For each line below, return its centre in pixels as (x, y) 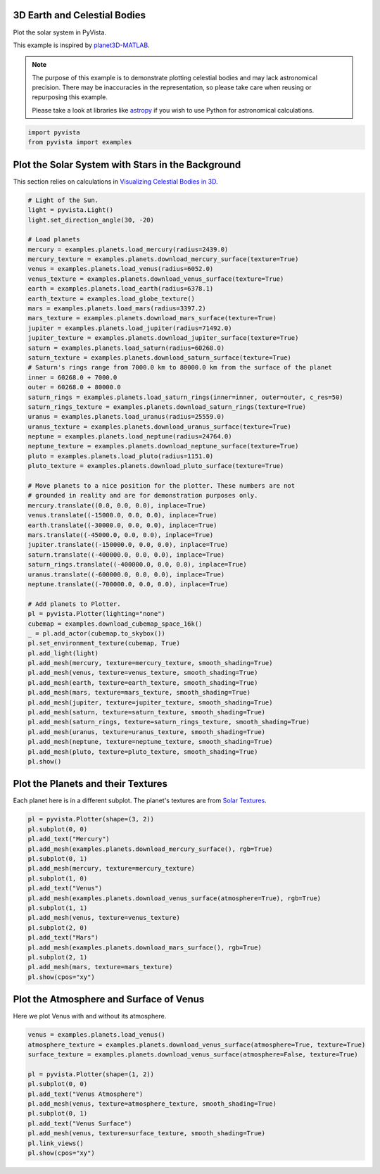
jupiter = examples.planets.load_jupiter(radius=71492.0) (130, 328)
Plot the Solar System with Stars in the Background (127, 164)
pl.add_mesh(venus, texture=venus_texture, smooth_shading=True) (143, 673)
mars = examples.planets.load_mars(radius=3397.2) (117, 309)
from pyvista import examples (80, 142)
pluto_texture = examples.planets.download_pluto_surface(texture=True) (156, 466)
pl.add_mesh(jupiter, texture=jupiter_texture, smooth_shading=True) (150, 702)
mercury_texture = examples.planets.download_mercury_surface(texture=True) (163, 259)
